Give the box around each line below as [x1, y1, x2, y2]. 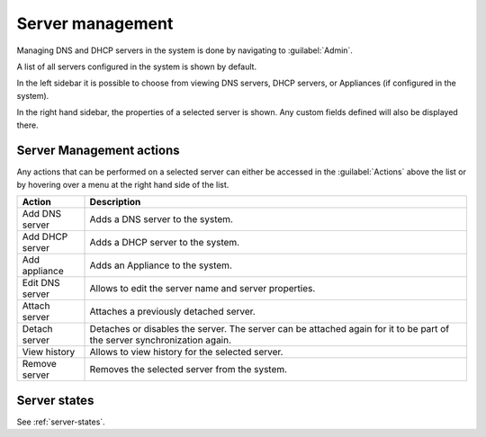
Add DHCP [22, 230, 68, 243]
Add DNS [22, 208, 62, 220]
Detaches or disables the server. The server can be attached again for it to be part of [89, 323, 450, 335]
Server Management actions [16, 143, 180, 158]
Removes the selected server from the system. [89, 363, 288, 376]
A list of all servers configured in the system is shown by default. [16, 61, 256, 72]
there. [16, 120, 40, 130]
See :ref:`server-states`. [16, 416, 105, 427]
